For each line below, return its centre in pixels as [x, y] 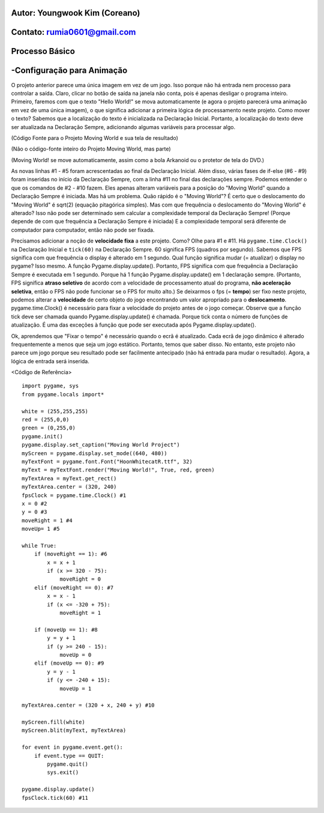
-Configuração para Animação [69, 71]
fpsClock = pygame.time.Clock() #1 [74, 495]
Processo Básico [43, 51]
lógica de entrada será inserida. [50, 361]
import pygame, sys [50, 386]
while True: [39, 546]
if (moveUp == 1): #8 [66, 630]
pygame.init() [42, 436]
